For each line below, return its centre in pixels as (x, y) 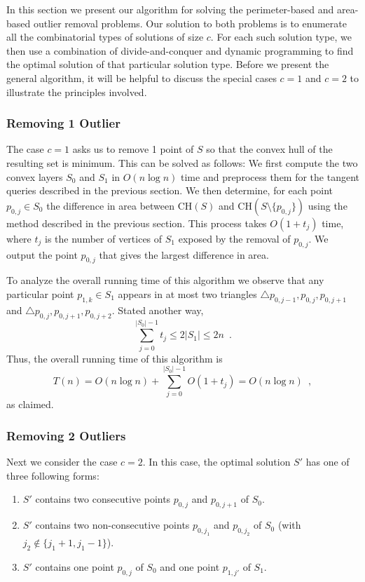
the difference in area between (111, 205)
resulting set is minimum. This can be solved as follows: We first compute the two (182, 162)
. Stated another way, (158, 310)
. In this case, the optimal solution (216, 462)
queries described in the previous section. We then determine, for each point (170, 190)
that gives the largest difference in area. (184, 254)
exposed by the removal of (234, 238)
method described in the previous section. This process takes (137, 223)
